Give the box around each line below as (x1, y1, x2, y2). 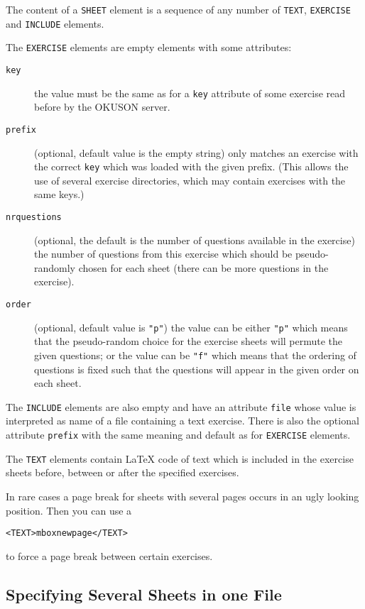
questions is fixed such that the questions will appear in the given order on (34, 361, 359, 376)
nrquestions (6, 212, 62, 222)
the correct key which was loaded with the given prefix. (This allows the (34, 159, 349, 174)
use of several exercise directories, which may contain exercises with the (34, 172, 346, 187)
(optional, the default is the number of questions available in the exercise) (34, 232, 355, 247)
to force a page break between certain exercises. (6, 548, 213, 563)
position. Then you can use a (6, 503, 132, 517)
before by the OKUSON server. (34, 99, 170, 114)
